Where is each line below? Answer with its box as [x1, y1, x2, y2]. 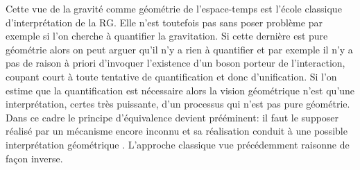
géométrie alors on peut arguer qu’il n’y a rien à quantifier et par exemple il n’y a [6, 42, 353, 56]
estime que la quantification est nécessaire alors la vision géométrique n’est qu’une [6, 83, 355, 97]
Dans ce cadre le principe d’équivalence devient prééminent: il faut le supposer [6, 110, 339, 124]
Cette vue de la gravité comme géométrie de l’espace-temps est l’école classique [6, 1, 342, 15]
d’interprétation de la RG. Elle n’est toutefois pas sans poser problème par [6, 15, 323, 29]
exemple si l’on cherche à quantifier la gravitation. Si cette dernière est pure [6, 28, 328, 43]
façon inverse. [6, 151, 63, 165]
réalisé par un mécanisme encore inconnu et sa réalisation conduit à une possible [6, 124, 348, 138]
